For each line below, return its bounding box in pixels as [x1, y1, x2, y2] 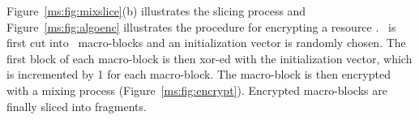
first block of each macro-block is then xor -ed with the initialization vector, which [6, 49, 413, 66]
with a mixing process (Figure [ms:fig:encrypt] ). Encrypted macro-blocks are [6, 81, 387, 98]
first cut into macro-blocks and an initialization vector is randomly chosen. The [6, 34, 406, 51]
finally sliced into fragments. [6, 97, 147, 114]
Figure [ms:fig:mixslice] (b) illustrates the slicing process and [6, 2, 306, 19]
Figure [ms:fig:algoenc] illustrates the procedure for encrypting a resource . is [6, 18, 396, 35]
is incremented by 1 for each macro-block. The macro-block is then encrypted [6, 66, 391, 83]
